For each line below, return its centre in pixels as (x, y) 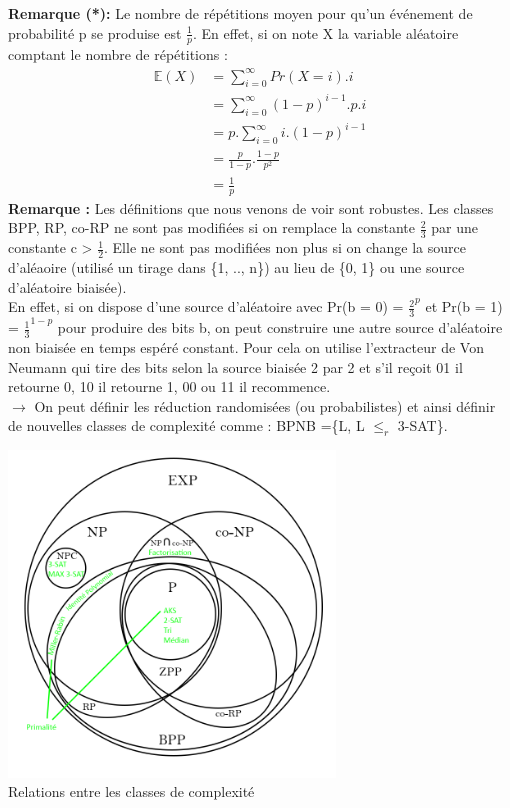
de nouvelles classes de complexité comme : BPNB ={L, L (186, 425)
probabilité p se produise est (95, 32)
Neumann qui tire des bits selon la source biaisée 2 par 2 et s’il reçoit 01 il (235, 366)
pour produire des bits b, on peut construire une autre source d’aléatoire (280, 327)
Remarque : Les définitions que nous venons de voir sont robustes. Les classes (251, 207)
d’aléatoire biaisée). (67, 286)
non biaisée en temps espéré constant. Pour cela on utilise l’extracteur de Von (246, 346)
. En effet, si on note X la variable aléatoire (325, 32)
